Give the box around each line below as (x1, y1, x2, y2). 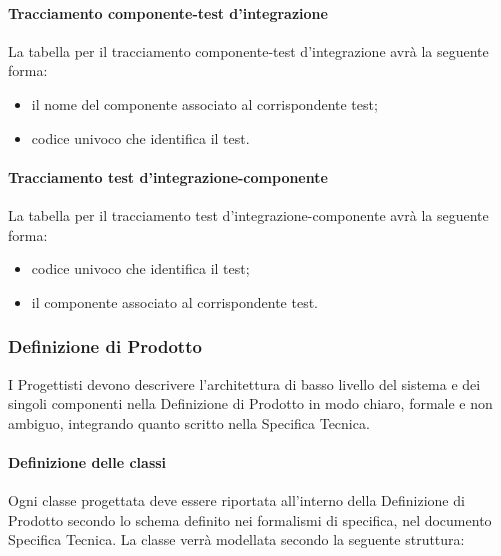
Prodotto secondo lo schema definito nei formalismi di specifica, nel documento (8, 509, 492, 530)
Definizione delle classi (8, 451, 167, 472)
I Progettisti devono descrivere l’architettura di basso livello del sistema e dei (8, 373, 481, 394)
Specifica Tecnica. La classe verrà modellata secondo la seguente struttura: (8, 529, 465, 550)
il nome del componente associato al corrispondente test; (31, 93, 378, 114)
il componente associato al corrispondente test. (31, 291, 318, 312)
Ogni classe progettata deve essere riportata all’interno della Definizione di (8, 490, 465, 511)
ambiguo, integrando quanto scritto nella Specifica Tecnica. (8, 412, 370, 433)
